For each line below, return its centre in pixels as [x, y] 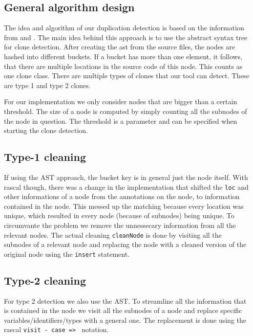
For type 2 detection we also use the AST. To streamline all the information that [125, 301]
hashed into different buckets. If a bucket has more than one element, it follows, [123, 56]
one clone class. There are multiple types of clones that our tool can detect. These [127, 76]
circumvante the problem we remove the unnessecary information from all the [120, 225]
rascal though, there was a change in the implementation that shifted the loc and [126, 187]
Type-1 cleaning [45, 157]
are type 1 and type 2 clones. [47, 85]
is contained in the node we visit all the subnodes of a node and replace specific [123, 310]
